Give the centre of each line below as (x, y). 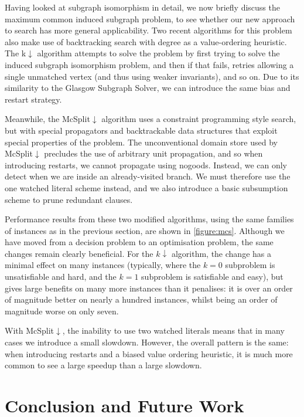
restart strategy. (33, 99)
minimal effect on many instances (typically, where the (103, 265)
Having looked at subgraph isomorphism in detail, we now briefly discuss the (142, 7)
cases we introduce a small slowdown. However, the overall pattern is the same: (147, 342)
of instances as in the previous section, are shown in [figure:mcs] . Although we (145, 230)
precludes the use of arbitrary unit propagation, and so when (153, 153)
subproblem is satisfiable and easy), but (212, 277)
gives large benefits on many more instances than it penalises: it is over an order (149, 288)
